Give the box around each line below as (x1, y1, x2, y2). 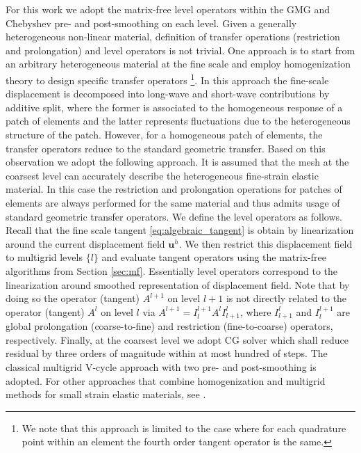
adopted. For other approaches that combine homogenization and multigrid (6, 373, 326, 388)
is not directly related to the (226, 291, 347, 305)
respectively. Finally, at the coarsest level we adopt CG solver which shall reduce (6, 332, 349, 347)
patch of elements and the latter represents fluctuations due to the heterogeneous (6, 113, 351, 128)
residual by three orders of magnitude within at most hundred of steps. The (6, 346, 328, 360)
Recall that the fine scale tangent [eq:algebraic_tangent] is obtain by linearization (6, 223, 354, 237)
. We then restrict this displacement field (178, 236, 353, 251)
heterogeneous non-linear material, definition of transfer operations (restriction (6, 29, 340, 44)
